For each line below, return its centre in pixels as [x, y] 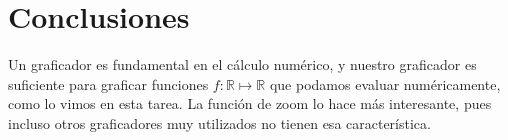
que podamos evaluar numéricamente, [385, 83]
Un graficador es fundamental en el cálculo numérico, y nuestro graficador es [242, 64]
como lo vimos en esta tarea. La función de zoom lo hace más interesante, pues [250, 103]
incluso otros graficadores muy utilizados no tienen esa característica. [219, 122]
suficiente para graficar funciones [108, 83]
